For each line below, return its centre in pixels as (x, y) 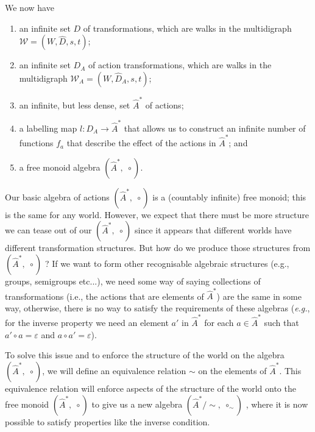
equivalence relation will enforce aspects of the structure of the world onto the (150, 388)
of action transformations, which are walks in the (180, 65)
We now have (30, 7)
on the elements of (232, 370)
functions (36, 143)
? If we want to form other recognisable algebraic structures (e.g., (167, 263)
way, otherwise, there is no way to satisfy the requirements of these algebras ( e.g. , (157, 307)
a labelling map (48, 128)
